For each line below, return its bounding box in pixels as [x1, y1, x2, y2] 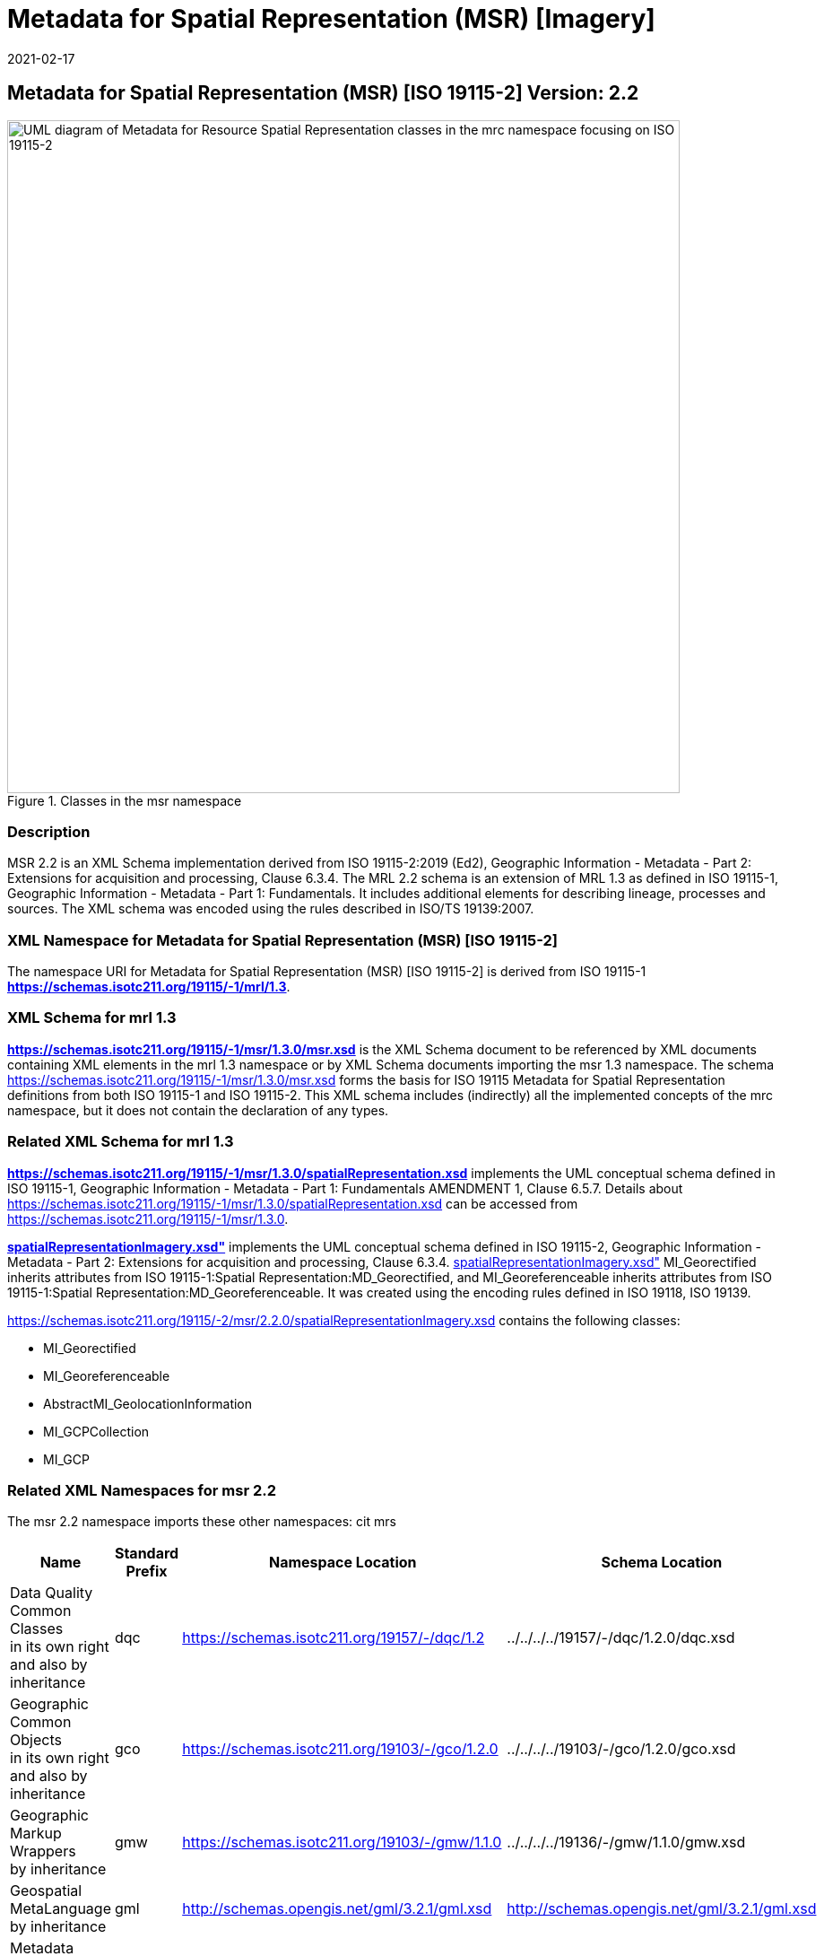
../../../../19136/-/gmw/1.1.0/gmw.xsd [507, 1833, 746, 1852]
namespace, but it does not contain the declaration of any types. [7, 1102, 389, 1118]
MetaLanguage [10, 1899, 111, 1918]
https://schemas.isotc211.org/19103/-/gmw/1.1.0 [182, 1833, 502, 1852]
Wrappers [10, 1842, 76, 1861]
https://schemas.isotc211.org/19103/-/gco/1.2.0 [182, 1740, 499, 1759]
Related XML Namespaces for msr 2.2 [7, 1480, 277, 1499]
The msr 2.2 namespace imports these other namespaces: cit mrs [7, 1514, 396, 1530]
